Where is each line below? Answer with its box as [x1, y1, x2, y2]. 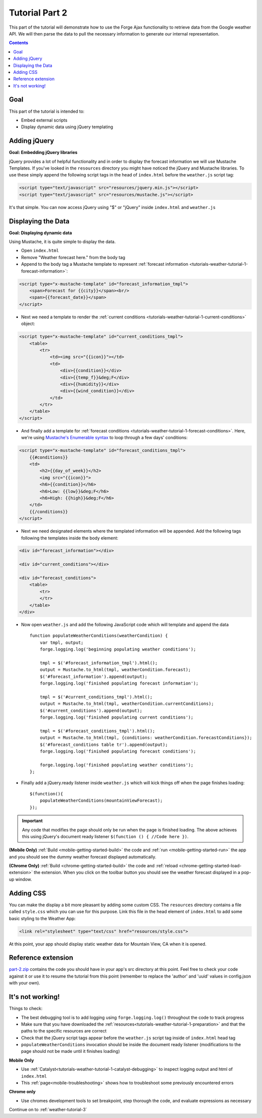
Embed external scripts [21, 117, 67, 123]
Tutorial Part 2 [9, 7, 67, 18]
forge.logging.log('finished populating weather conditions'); [39, 762, 194, 768]
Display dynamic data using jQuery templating [21, 124, 114, 130]
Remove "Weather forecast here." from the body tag [21, 254, 126, 260]
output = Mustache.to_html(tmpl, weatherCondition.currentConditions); [39, 701, 214, 706]
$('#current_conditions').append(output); [39, 707, 143, 713]
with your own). [9, 980, 41, 986]
